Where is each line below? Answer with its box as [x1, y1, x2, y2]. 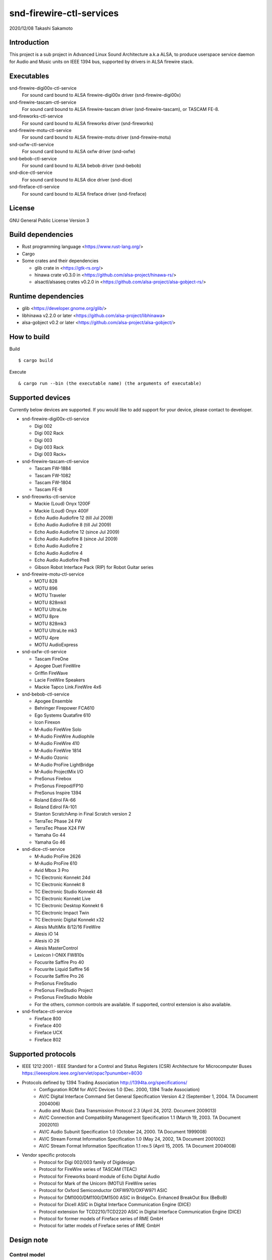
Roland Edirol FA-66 [34, 797, 76, 803]
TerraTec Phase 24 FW [34, 818, 82, 824]
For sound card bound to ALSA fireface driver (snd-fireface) [22, 191, 147, 197]
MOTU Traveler [34, 592, 66, 598]
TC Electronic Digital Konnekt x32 [34, 917, 104, 923]
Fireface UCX [34, 1030, 62, 1036]
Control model [9, 1251, 45, 1258]
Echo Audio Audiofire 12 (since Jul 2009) [34, 529, 120, 535]
